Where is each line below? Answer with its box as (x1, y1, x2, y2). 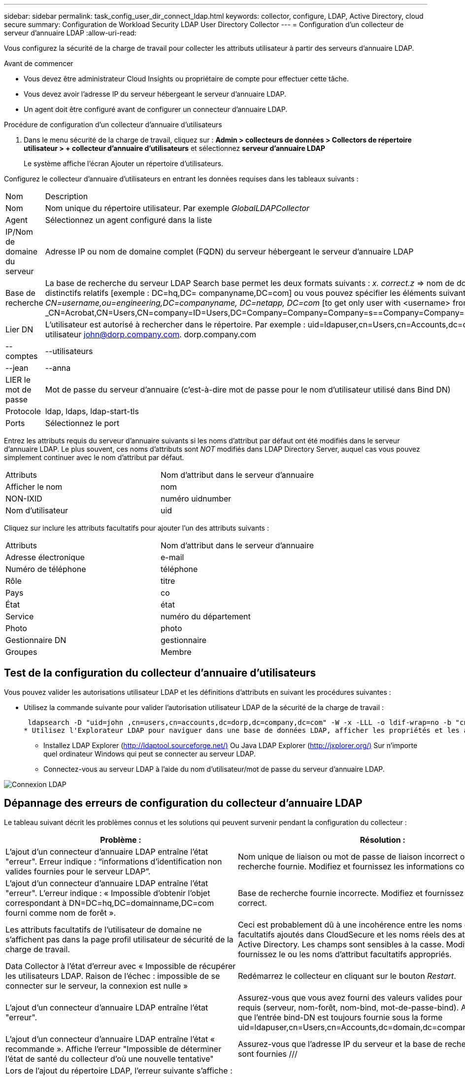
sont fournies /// (237, 1048, 298, 1059)
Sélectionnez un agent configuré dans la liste (45, 215, 212, 225)
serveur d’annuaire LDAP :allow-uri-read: (4, 29, 136, 37)
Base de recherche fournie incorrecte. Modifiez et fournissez (237, 888, 464, 898)
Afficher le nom (5, 482, 63, 492)
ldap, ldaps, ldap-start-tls (45, 406, 139, 416)
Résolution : (360, 834, 405, 845)
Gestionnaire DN (5, 635, 66, 645)
